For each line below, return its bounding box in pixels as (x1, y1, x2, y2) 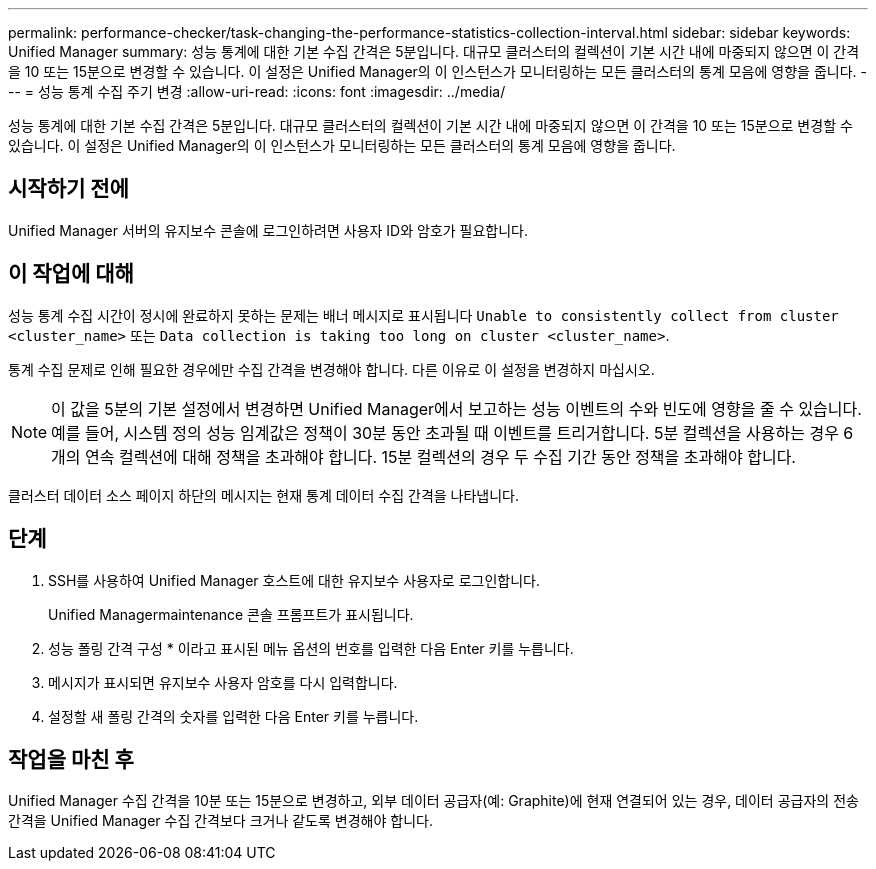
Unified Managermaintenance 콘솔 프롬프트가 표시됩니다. (48, 605, 414, 623)
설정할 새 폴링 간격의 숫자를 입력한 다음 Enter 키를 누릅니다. (48, 707, 419, 725)
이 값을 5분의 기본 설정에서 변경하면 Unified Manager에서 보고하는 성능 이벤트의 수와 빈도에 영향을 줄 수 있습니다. (51, 398, 862, 419)
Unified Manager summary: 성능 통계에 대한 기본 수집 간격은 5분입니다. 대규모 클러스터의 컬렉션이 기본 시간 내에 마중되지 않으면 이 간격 (8, 43, 860, 60)
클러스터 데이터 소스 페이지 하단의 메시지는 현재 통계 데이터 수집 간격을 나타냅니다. (8, 486, 520, 504)
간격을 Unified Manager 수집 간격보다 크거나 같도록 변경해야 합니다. (8, 812, 433, 830)
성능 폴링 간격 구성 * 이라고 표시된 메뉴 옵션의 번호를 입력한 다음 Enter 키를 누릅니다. (48, 639, 574, 657)
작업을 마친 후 (8, 746, 134, 772)
